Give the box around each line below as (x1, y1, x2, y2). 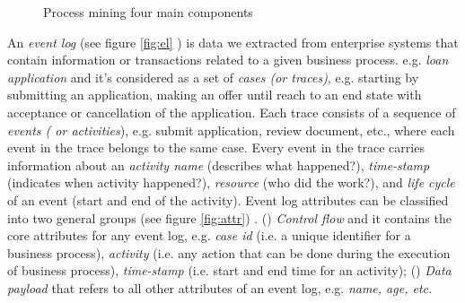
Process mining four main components (43, 3, 253, 21)
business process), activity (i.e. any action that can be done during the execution (7, 243, 451, 262)
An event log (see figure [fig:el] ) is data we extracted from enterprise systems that (7, 32, 459, 51)
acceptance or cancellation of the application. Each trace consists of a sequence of (7, 102, 456, 121)
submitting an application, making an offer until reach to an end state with (7, 85, 422, 104)
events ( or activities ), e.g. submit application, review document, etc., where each (7, 120, 455, 139)
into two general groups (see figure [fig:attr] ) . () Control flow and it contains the (7, 208, 452, 227)
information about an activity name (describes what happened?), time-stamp (7, 155, 430, 174)
